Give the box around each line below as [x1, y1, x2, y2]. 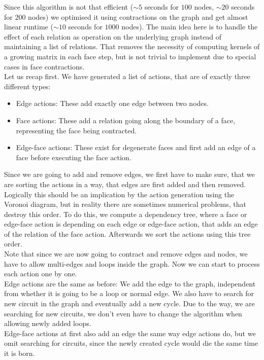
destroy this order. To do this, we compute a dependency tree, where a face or [4, 208, 247, 219]
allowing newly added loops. [4, 318, 91, 329]
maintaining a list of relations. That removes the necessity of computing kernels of [4, 41, 260, 52]
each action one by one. [4, 268, 77, 279]
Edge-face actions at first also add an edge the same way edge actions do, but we [4, 328, 256, 338]
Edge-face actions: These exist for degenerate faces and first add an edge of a [16, 142, 256, 153]
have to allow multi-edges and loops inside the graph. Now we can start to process [4, 258, 260, 269]
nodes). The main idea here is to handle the [121, 21, 258, 32]
